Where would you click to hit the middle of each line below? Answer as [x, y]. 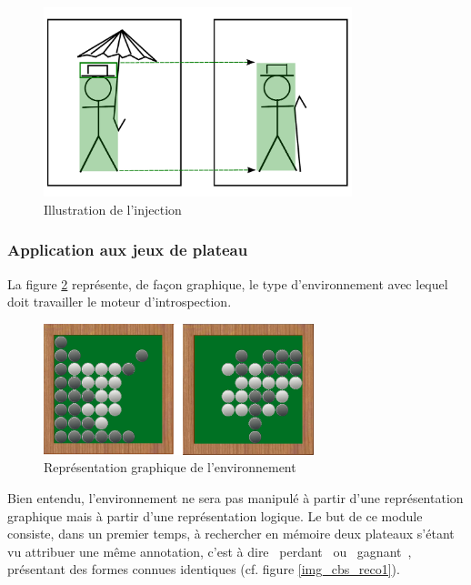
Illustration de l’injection [113, 209]
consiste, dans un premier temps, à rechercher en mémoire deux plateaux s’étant [231, 534]
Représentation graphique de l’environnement [170, 467]
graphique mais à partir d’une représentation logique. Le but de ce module [215, 515]
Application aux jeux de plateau [128, 250]
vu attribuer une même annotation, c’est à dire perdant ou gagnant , [210, 551]
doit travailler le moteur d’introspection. [120, 302]
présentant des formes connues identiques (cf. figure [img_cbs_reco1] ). [204, 569]
